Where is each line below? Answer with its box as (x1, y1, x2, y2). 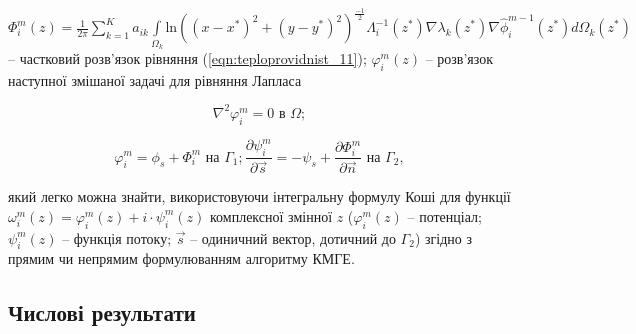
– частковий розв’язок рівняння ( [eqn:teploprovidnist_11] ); (8, 48, 367, 69)
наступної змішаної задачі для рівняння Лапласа (8, 69, 302, 90)
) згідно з (414, 227, 472, 248)
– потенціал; (407, 205, 482, 226)
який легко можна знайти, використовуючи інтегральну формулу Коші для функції (8, 186, 511, 207)
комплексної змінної (209, 205, 333, 226)
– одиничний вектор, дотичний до (190, 227, 396, 248)
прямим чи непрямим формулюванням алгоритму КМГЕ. (8, 248, 355, 269)
